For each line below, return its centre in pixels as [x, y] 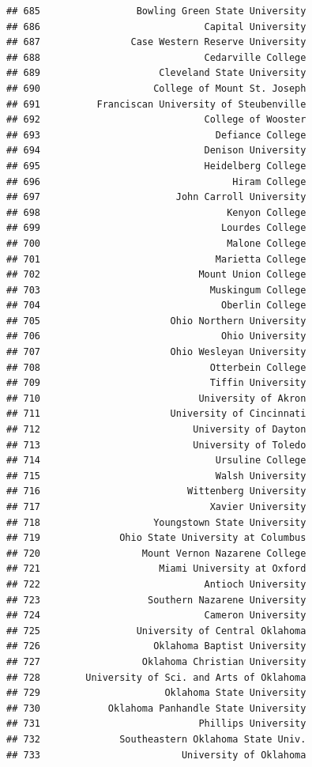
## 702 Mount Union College [156, 275]
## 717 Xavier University [156, 507]
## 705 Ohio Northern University [156, 321]
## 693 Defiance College [156, 135]
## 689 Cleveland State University [156, 73]
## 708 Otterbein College [156, 367]
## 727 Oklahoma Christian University [156, 661]
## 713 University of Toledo [156, 445]
